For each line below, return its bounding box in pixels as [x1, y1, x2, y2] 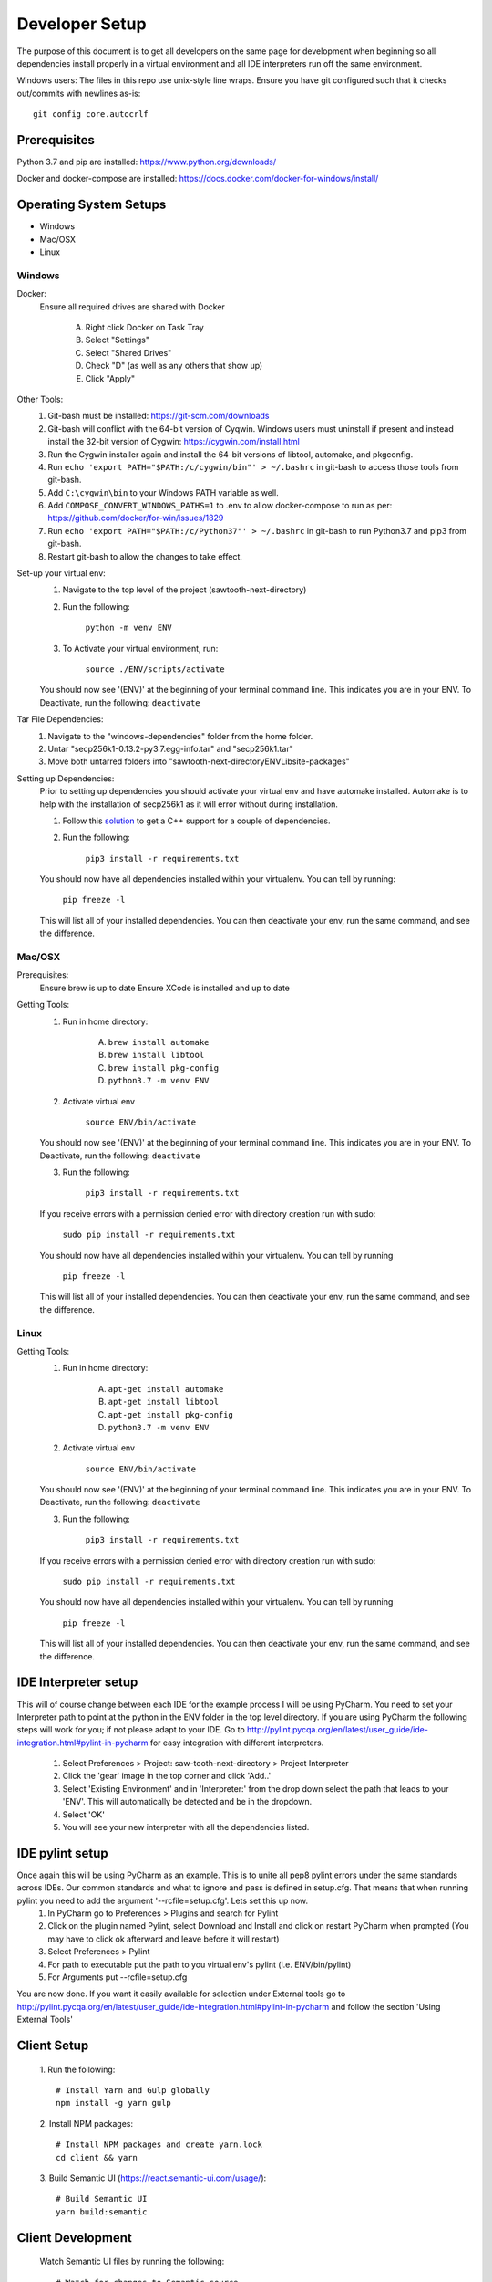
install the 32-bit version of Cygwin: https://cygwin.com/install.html [47, 436, 300, 447]
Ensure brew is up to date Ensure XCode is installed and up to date [39, 982, 291, 993]
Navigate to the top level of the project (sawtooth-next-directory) [62, 584, 307, 595]
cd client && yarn [56, 2152, 138, 2162]
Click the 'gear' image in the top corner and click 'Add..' [62, 1771, 272, 1782]
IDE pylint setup [16, 1845, 108, 1861]
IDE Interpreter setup [16, 1675, 138, 1691]
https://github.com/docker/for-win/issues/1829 [47, 512, 224, 524]
